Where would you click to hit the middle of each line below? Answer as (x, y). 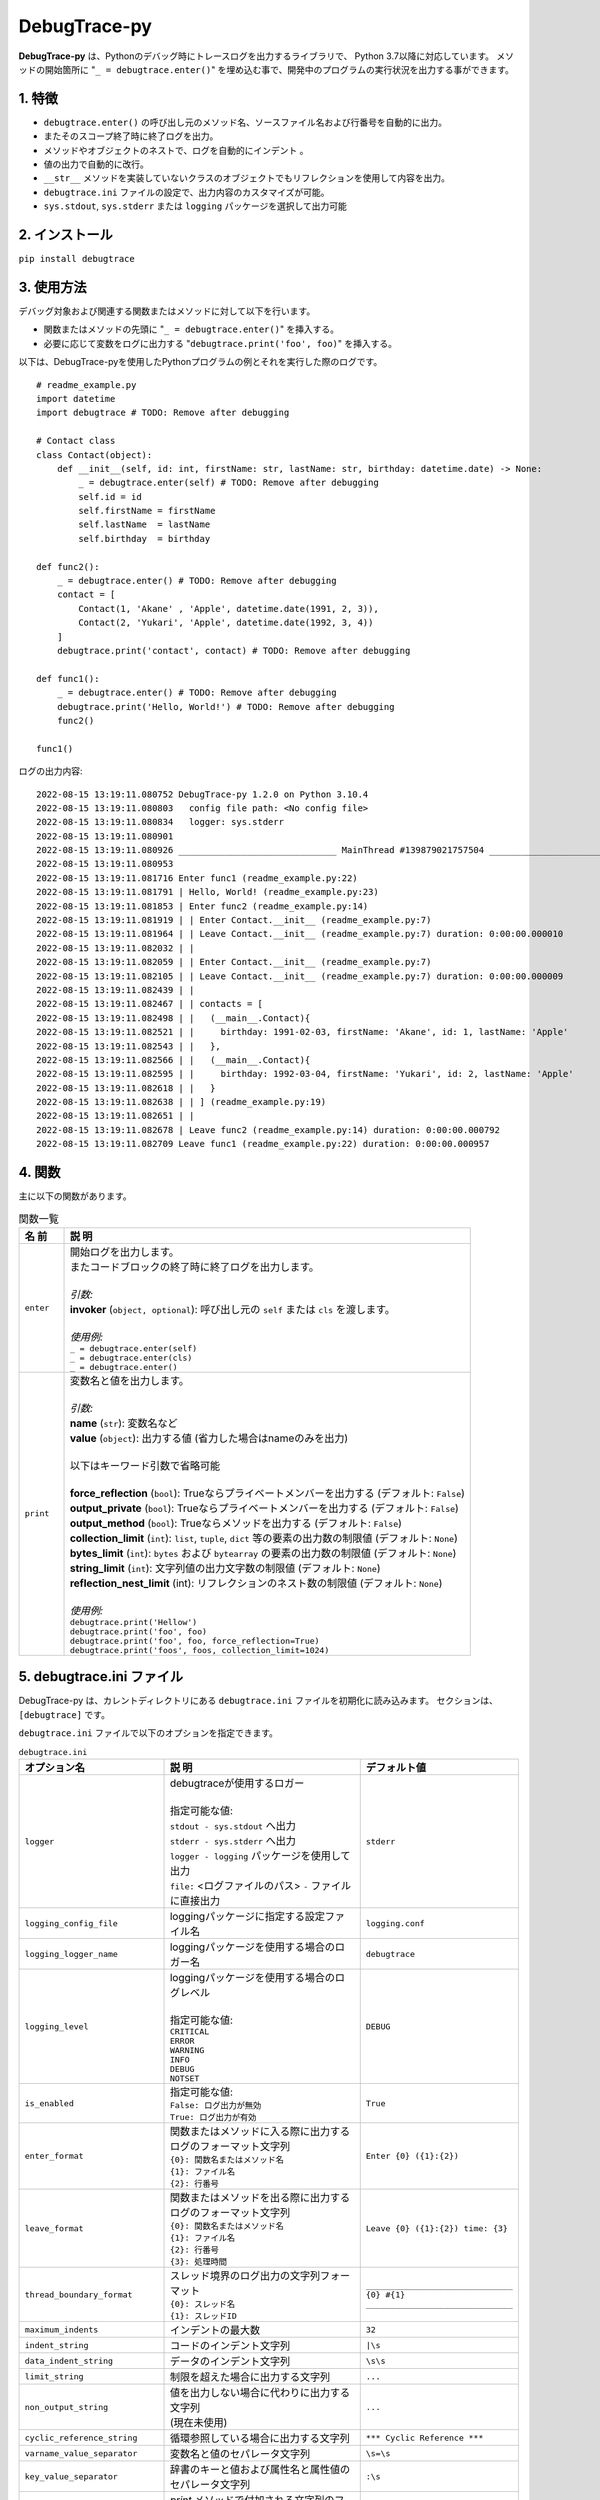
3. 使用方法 (52, 286)
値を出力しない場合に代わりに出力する (259, 2392)
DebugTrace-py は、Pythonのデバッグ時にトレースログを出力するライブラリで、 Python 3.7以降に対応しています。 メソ (266, 56)
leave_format (54, 2228)
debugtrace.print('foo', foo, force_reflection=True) (194, 1640)
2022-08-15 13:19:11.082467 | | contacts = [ (150, 1004)
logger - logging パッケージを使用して (260, 1855)
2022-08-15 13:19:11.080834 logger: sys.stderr (160, 822)
